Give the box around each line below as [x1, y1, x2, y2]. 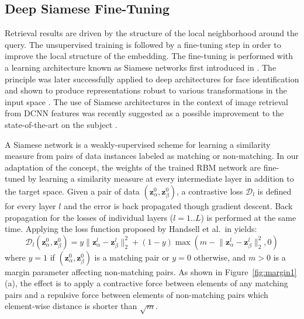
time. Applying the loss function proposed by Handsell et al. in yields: [5, 223, 257, 235]
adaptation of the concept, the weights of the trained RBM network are [5, 161, 261, 173]
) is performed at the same [201, 211, 296, 223]
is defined [257, 185, 292, 197]
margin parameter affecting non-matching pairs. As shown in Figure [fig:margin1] [5, 265, 297, 278]
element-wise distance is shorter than [5, 300, 137, 312]
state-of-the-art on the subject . [5, 118, 118, 130]
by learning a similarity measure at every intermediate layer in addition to [27, 172, 294, 185]
